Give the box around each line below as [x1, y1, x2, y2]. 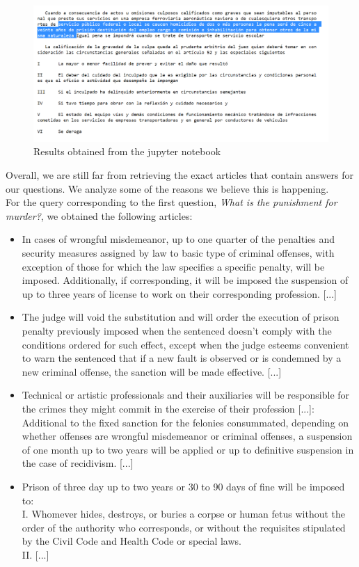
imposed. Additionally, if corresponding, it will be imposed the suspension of [22, 273, 349, 287]
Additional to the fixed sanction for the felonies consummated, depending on [22, 415, 349, 429]
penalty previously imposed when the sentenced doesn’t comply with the [22, 323, 332, 337]
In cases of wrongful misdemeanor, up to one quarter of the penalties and [22, 232, 335, 246]
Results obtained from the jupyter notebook [33, 144, 221, 159]
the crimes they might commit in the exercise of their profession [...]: [22, 401, 314, 415]
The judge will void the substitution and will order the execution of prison [22, 310, 340, 324]
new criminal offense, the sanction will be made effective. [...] [22, 364, 282, 378]
